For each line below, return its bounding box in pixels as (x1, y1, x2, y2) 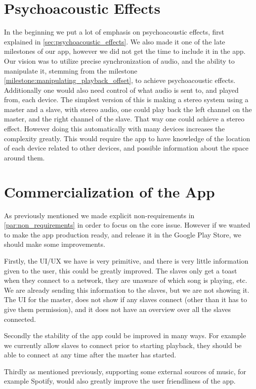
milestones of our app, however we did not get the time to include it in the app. (4, 46, 246, 56)
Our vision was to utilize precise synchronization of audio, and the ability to (4, 55, 235, 66)
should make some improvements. (4, 239, 105, 249)
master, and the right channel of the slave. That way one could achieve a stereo (4, 114, 245, 124)
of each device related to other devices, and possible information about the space (4, 143, 249, 153)
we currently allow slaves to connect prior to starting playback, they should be (4, 340, 242, 350)
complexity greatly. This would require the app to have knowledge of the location (4, 133, 250, 143)
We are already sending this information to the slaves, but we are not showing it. (4, 284, 250, 295)
